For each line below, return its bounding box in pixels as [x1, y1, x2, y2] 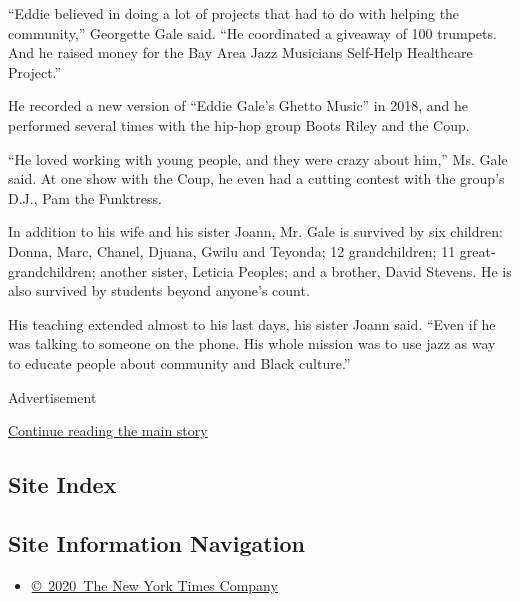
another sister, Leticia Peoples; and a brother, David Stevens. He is [100, 260, 512, 281]
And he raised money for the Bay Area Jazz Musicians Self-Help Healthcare [8, 42, 473, 63]
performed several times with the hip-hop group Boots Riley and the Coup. [8, 114, 470, 135]
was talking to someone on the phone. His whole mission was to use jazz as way [8, 333, 496, 354]
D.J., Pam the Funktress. [8, 187, 162, 208]
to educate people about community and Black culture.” [8, 352, 351, 373]
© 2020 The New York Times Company [31, 574, 278, 595]
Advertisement [8, 386, 97, 407]
